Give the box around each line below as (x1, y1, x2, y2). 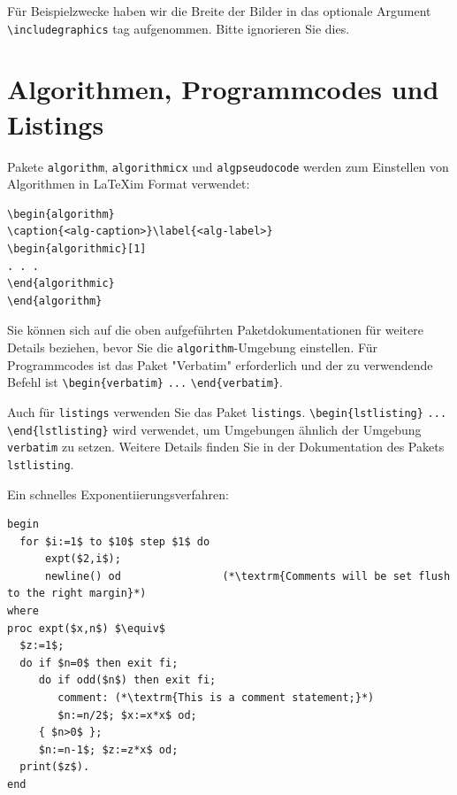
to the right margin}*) (7, 587, 147, 600)
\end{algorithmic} (7, 277, 115, 290)
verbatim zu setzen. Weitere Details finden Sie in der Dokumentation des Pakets (7, 437, 445, 456)
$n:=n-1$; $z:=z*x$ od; (38, 743, 179, 756)
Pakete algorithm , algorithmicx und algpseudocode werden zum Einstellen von (7, 157, 449, 175)
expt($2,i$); (44, 552, 121, 566)
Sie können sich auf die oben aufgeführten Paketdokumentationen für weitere (7, 320, 423, 339)
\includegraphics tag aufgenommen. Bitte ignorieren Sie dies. (7, 19, 350, 37)
